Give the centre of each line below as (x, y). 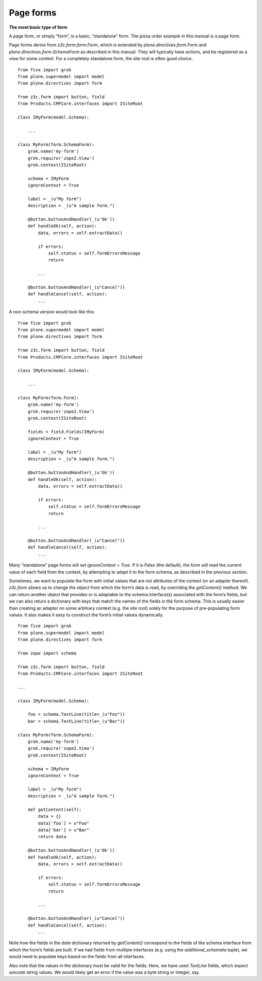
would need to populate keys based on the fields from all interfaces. (77, 957)
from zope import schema (47, 653)
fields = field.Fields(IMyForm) (66, 432)
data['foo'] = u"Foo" (64, 823)
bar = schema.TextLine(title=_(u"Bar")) (76, 721)
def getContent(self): (55, 809)
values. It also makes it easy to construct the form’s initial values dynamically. (86, 615)
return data (52, 837)
